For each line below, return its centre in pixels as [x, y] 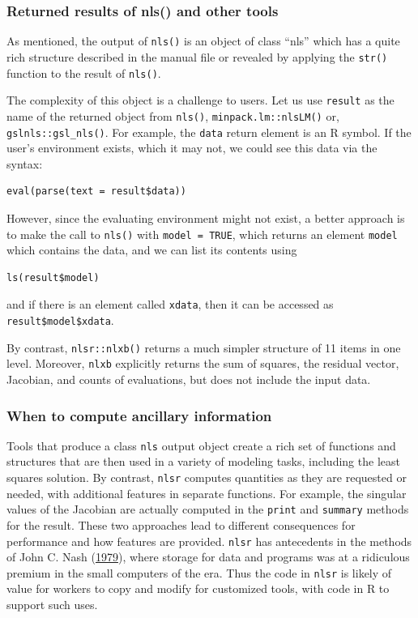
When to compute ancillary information [139, 415]
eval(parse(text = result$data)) [96, 192]
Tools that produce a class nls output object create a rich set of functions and [201, 445]
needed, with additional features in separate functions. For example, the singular [207, 493]
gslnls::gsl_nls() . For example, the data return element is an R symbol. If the [209, 132]
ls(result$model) [53, 277]
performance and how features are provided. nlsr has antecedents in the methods [209, 541]
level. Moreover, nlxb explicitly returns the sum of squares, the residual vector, [203, 363]
